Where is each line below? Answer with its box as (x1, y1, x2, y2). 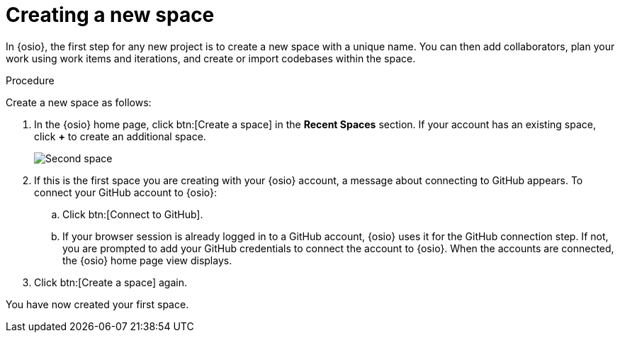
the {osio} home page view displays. (62, 254, 232, 266)
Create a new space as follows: (6, 96, 152, 108)
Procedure (6, 74, 55, 86)
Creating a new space (6, 3, 215, 27)
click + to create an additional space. (34, 130, 206, 142)
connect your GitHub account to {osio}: (34, 186, 218, 198)
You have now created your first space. (6, 298, 189, 310)
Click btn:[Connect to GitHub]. (62, 208, 203, 220)
